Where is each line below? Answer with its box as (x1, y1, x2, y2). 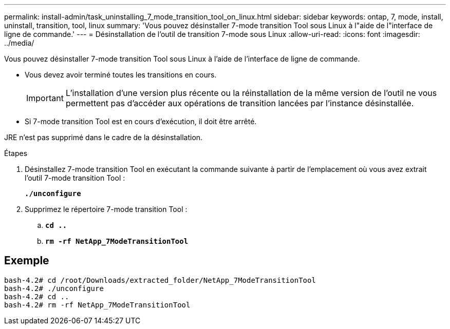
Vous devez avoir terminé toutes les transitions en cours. (25, 70, 217, 79)
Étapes (4, 149, 28, 158)
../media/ (4, 38, 34, 47)
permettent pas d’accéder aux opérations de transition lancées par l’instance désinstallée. (65, 98, 414, 108)
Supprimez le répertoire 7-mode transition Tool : (25, 205, 188, 214)
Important (26, 93, 64, 103)
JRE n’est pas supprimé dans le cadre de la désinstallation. (4, 133, 203, 142)
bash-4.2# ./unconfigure (4, 284, 104, 293)
